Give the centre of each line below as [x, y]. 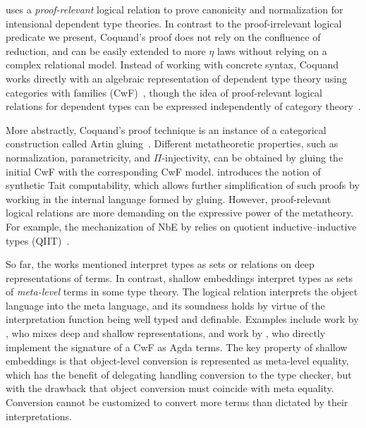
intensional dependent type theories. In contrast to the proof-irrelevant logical [174, 23]
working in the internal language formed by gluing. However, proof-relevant [169, 198]
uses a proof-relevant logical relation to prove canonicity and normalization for [175, 9]
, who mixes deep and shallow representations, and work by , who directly [166, 333]
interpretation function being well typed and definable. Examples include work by [182, 319]
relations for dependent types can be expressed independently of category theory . [183, 106]
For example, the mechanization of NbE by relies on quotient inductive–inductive [181, 226]
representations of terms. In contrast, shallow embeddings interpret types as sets [179, 277]
